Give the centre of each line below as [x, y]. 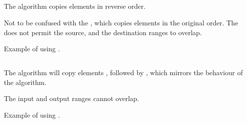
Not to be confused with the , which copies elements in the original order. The [121, 22]
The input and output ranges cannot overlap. [72, 98]
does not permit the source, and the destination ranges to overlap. [103, 32]
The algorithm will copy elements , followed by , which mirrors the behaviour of [123, 72]
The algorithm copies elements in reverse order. [75, 6]
